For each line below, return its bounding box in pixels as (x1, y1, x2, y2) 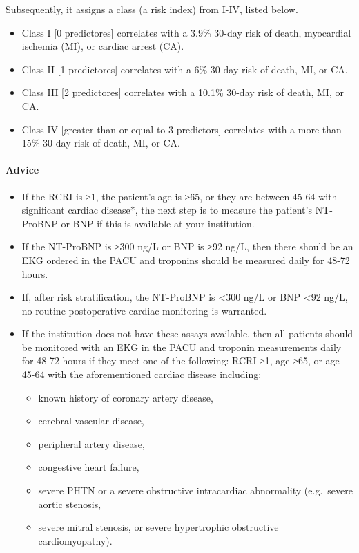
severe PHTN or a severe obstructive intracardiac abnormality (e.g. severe (38, 483, 353, 498)
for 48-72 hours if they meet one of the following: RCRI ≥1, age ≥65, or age (21, 353, 340, 368)
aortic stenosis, (38, 496, 101, 511)
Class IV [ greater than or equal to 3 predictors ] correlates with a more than (21, 122, 342, 136)
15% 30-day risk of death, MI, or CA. (21, 135, 181, 150)
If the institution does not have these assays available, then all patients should (21, 326, 353, 341)
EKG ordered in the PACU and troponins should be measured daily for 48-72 (21, 252, 350, 267)
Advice (6, 162, 39, 177)
